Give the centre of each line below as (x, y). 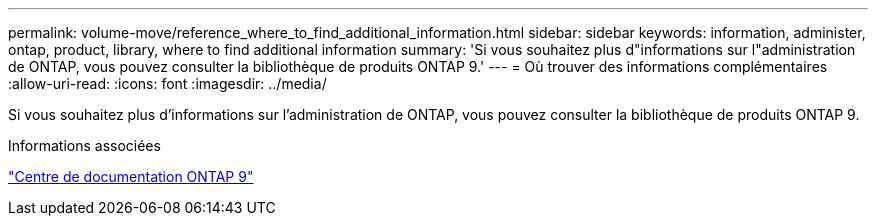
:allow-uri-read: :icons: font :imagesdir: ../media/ (167, 83)
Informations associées (84, 145)
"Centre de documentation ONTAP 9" (131, 176)
